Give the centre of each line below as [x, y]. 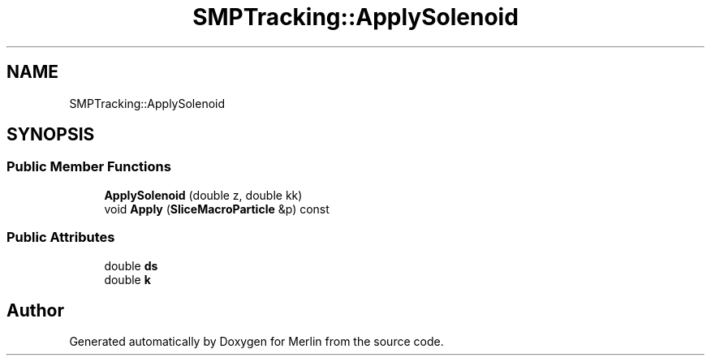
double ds [131, 265]
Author [35, 310]
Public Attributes [61, 237]
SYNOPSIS [51, 135]
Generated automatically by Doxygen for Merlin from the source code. [256, 342]
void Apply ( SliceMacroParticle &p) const [217, 209]
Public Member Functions [89, 167]
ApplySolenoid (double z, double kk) [203, 195]
